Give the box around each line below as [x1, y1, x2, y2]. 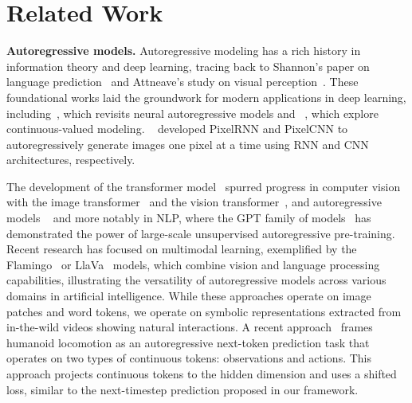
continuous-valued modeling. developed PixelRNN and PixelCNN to [6, 120, 348, 137]
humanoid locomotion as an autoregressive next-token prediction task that [6, 334, 370, 350]
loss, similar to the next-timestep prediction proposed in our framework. [6, 381, 359, 397]
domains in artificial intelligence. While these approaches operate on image [6, 288, 371, 304]
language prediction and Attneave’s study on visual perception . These [6, 73, 359, 90]
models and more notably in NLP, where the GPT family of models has [6, 209, 371, 226]
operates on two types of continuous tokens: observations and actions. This [6, 350, 372, 366]
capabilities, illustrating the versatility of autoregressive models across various [6, 272, 386, 288]
